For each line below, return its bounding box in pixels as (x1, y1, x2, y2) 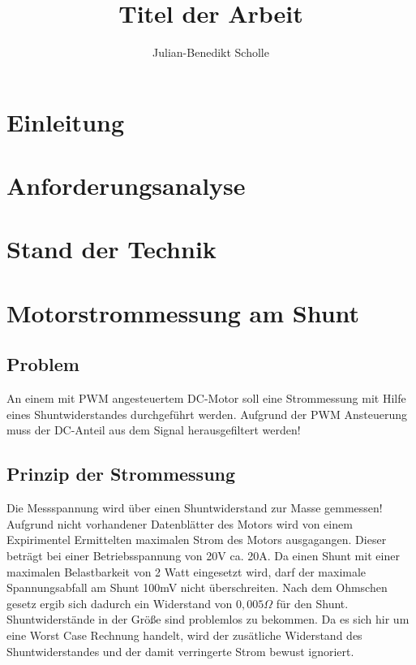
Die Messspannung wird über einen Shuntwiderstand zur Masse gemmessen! (6, 499, 383, 516)
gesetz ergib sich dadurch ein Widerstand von (6, 594, 233, 611)
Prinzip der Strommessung (6, 461, 236, 486)
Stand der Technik (6, 232, 217, 266)
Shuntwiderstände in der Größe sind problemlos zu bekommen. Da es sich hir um (6, 611, 410, 628)
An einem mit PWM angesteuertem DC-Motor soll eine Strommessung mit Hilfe (6, 390, 406, 407)
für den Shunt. (276, 594, 349, 611)
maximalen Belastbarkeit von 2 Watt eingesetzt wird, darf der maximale (6, 563, 367, 580)
